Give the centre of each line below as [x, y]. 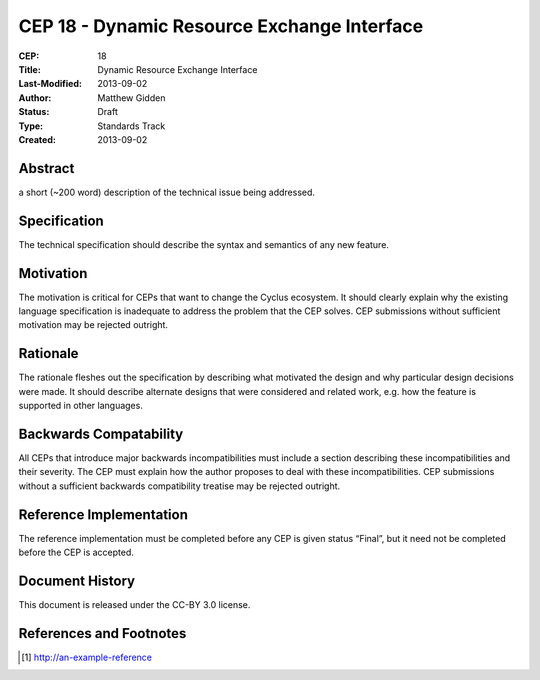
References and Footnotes [102, 633]
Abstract [46, 168]
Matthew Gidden [131, 97]
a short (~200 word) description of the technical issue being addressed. [166, 192]
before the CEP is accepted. [76, 552]
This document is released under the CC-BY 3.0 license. [134, 604]
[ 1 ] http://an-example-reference [87, 657]
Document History [76, 580]
